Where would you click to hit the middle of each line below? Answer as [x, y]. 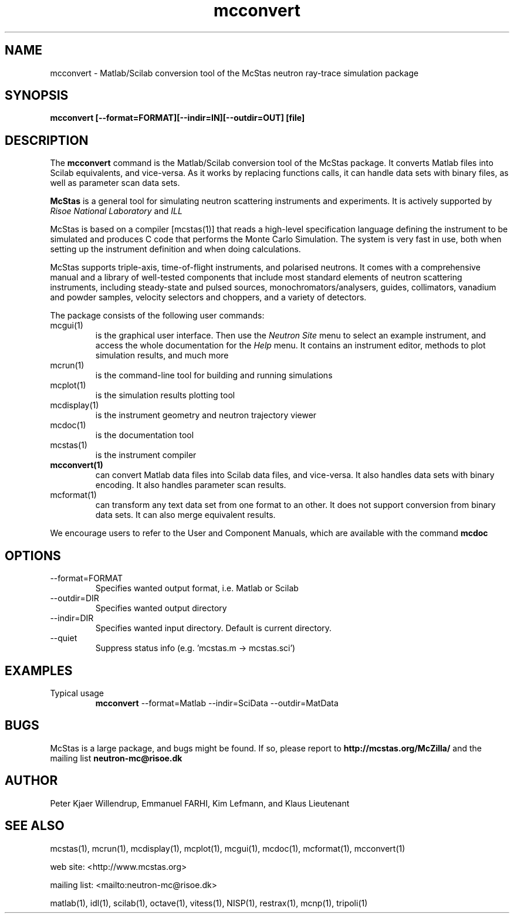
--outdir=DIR [75, 598]
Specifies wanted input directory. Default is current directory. [214, 628]
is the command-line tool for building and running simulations [214, 375]
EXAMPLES [39, 670]
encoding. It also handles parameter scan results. [191, 485]
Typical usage [77, 693]
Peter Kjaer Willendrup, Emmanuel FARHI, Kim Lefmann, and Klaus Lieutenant [200, 803]
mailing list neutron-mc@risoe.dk [116, 758]
